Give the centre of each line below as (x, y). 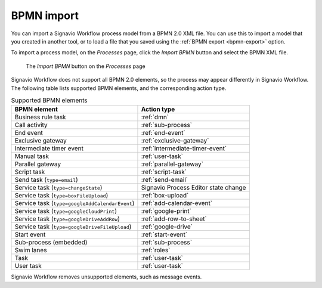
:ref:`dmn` (155, 117)
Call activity (31, 125)
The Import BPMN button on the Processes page (86, 66)
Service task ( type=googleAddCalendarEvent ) (75, 203)
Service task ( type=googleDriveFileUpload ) (73, 227)
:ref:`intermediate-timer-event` (184, 148)
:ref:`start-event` (164, 234)
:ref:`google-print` (166, 211)
